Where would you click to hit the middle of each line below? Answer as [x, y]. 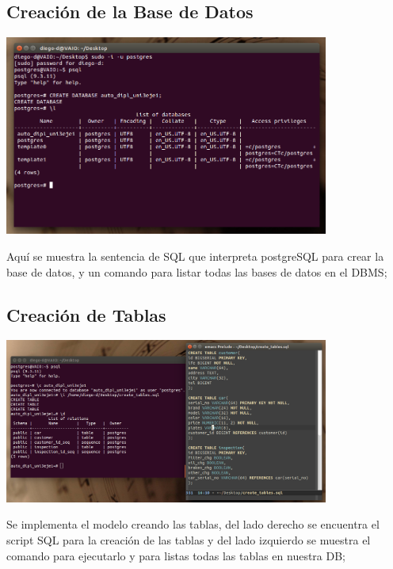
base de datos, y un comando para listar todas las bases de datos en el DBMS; [197, 271]
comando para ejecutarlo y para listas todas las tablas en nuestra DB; [176, 555]
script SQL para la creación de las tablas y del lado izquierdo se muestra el [189, 539]
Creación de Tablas [86, 314]
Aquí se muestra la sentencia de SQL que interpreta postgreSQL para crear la [195, 256]
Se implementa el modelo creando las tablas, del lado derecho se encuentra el [193, 524]
